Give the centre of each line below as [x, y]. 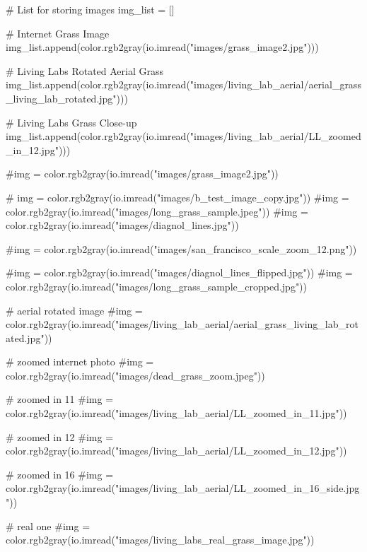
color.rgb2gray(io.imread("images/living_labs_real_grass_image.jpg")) [160, 540]
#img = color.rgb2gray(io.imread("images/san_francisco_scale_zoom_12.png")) [181, 248]
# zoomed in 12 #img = [60, 436]
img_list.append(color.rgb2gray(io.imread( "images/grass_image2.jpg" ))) [162, 47]
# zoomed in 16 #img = [60, 474]
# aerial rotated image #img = [74, 310]
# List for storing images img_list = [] [90, 9]
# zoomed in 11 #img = [60, 399]
